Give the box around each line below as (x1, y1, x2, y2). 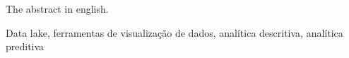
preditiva (6, 39, 45, 54)
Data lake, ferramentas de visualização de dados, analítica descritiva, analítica (6, 25, 343, 40)
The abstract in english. (6, 1, 109, 16)
